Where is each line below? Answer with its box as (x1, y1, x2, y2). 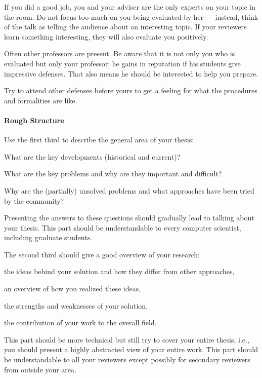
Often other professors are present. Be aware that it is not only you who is (4, 48, 235, 59)
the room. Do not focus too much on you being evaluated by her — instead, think (4, 11, 258, 22)
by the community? (4, 195, 64, 206)
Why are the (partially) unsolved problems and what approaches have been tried (4, 185, 254, 196)
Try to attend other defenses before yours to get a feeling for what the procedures (4, 85, 257, 96)
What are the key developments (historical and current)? (4, 151, 181, 162)
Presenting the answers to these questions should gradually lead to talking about (4, 212, 254, 223)
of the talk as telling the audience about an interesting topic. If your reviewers (4, 21, 247, 32)
